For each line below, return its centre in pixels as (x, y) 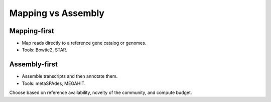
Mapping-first (32, 31)
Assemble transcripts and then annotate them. (70, 76)
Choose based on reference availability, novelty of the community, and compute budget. (101, 92)
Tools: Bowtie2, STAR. (45, 50)
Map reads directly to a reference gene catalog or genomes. (84, 43)
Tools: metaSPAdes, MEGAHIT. (54, 83)
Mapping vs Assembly (57, 13)
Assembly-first (33, 65)
